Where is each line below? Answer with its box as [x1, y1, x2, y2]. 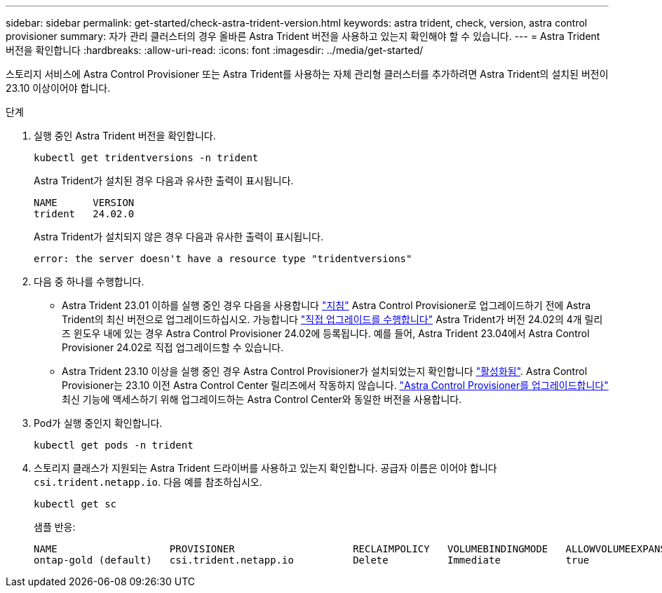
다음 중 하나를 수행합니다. [34, 275, 144, 287]
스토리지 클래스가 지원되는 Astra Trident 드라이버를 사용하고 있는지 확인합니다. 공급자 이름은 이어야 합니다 [34, 462, 497, 474]
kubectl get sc [34, 498, 117, 510]
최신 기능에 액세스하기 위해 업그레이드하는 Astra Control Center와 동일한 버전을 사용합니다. [62, 393, 462, 405]
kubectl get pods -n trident [34, 439, 194, 451]
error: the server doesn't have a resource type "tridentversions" [34, 253, 412, 264]
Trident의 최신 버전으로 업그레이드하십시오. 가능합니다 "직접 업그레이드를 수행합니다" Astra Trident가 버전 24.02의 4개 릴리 [62, 313, 603, 325]
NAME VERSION [34, 197, 135, 208]
